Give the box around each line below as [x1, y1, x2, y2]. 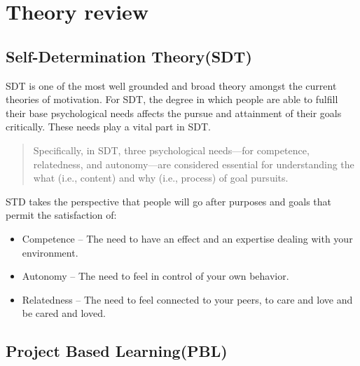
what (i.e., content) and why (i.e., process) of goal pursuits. [33, 170, 289, 185]
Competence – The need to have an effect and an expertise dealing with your [22, 231, 353, 245]
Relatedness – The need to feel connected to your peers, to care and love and [22, 292, 353, 306]
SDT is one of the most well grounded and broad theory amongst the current [6, 78, 337, 93]
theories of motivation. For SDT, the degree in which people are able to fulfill [6, 92, 338, 107]
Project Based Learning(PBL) [6, 340, 228, 362]
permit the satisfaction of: [6, 208, 117, 222]
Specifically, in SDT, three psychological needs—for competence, [33, 142, 310, 157]
